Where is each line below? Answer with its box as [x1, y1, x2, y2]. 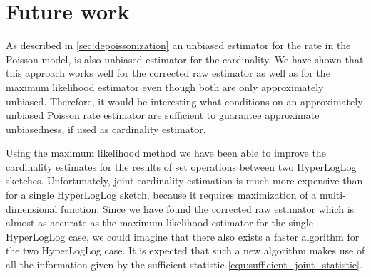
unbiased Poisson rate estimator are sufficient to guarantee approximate [6, 108, 320, 122]
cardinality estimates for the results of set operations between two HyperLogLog [6, 159, 357, 174]
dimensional [6, 201, 58, 216]
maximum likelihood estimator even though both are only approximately [6, 79, 324, 94]
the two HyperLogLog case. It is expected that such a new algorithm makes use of [6, 243, 365, 258]
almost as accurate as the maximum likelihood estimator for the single [6, 215, 313, 230]
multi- [319, 187, 346, 202]
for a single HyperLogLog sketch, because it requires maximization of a [6, 187, 317, 202]
